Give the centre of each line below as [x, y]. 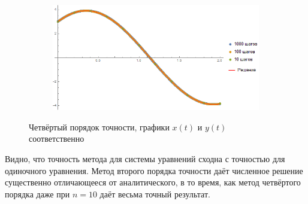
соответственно [57, 138]
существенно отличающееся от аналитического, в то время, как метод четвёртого [153, 182]
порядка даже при [37, 194]
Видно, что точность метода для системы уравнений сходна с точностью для [145, 158]
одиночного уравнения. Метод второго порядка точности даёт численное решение [154, 170]
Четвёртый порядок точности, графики [99, 127]
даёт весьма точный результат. [155, 194]
